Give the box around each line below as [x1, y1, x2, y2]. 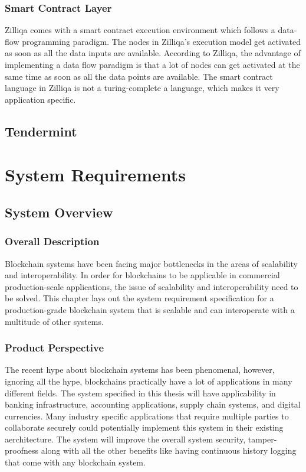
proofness [5, 444, 38, 457]
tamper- [248, 432, 277, 445]
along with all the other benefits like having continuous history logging [41, 444, 297, 457]
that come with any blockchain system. [5, 456, 146, 468]
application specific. [5, 93, 76, 105]
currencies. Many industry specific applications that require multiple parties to [5, 409, 289, 422]
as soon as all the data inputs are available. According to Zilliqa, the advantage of [5, 47, 301, 59]
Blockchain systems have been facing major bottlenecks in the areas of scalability [5, 257, 298, 269]
